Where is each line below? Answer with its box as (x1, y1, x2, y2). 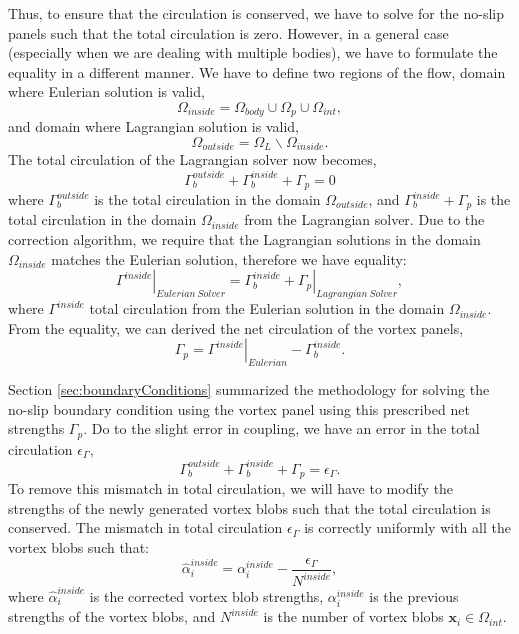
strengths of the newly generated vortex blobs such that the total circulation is (8, 497, 491, 518)
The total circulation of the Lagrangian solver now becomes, (8, 149, 377, 170)
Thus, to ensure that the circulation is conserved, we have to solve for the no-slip (8, 3, 505, 23)
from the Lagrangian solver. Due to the (244, 209, 485, 230)
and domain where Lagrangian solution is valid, (8, 116, 299, 137)
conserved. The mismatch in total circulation (8, 517, 283, 538)
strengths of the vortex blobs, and (8, 606, 216, 627)
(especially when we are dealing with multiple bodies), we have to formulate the (8, 42, 498, 63)
